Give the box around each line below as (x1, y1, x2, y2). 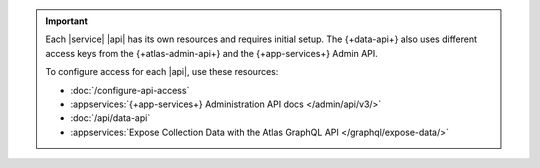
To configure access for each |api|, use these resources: (45, 66, 279, 78)
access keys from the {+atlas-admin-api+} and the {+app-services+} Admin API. (45, 47, 379, 59)
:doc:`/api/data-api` (70, 112, 151, 124)
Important (45, 15, 89, 27)
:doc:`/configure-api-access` (70, 84, 190, 96)
